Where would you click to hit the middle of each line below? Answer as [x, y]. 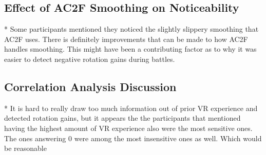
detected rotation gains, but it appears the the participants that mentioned [122, 118]
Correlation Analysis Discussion [90, 86]
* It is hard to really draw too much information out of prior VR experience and [131, 108]
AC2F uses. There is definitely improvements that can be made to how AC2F [126, 39]
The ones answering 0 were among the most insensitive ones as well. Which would [133, 138]
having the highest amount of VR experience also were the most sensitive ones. [128, 128]
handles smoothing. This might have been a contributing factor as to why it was [130, 49]
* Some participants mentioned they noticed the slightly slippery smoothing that [131, 29]
